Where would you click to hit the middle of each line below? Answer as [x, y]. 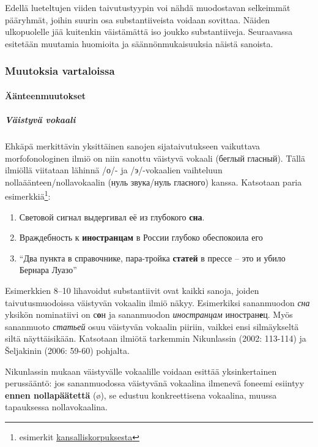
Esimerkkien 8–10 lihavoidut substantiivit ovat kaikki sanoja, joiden [132, 290]
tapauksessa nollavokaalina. [56, 407]
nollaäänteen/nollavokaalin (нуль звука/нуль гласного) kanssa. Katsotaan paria [153, 182]
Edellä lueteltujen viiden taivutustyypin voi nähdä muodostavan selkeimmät [148, 7]
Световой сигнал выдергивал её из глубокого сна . [112, 216]
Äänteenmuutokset [46, 95]
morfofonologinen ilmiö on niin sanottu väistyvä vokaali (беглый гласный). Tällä [155, 158]
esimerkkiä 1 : [28, 195]
